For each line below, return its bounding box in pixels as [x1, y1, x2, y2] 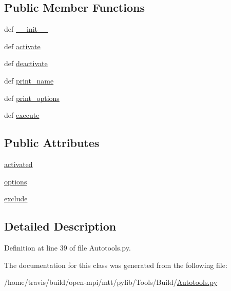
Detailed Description [4, 218, 117, 234]
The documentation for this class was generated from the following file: [4, 259, 227, 270]
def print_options [4, 92, 60, 103]
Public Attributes [4, 135, 100, 151]
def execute [4, 110, 40, 120]
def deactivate [4, 58, 48, 69]
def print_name [4, 75, 54, 86]
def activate [4, 40, 41, 51]
